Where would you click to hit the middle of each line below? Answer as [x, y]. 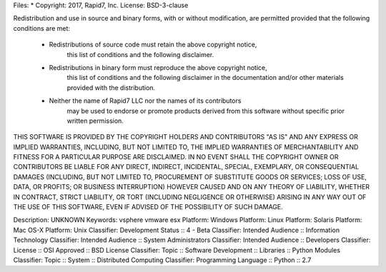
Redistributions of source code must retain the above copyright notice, [153, 45]
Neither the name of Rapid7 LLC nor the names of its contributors [145, 101]
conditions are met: [42, 28]
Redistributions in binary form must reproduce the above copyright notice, [158, 67]
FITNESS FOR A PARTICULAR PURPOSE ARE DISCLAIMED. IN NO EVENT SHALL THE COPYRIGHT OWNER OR [176, 157]
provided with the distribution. [111, 87]
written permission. [95, 121]
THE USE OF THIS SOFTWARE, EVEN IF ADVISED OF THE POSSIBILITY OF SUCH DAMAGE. [148, 207]
